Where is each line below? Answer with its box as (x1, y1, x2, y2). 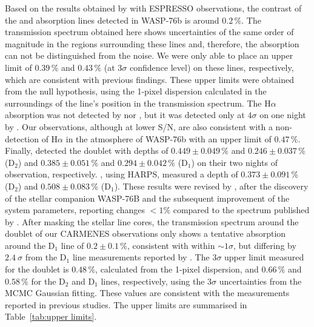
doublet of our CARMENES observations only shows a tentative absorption (5, 227, 286, 240)
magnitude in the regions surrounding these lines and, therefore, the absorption (5, 37, 299, 50)
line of (61, 239, 84, 251)
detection (5, 132, 39, 145)
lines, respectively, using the (101, 274, 205, 287)
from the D (25, 251, 67, 263)
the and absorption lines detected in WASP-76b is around (5, 13, 219, 26)
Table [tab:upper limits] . (5, 310, 97, 323)
